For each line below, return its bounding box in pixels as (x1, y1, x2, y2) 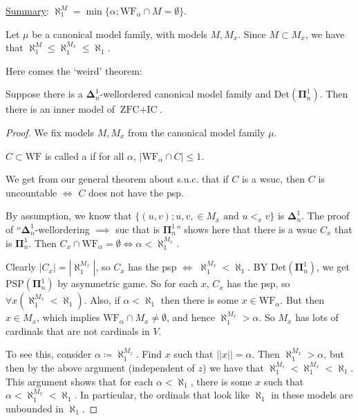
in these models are (271, 387, 353, 402)
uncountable (6, 185, 57, 199)
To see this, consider (6, 347, 92, 361)
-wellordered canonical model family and (100, 86, 271, 101)
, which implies (37, 310, 100, 325)
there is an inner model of (6, 102, 115, 116)
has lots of (295, 310, 339, 325)
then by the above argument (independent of (6, 360, 195, 374)
